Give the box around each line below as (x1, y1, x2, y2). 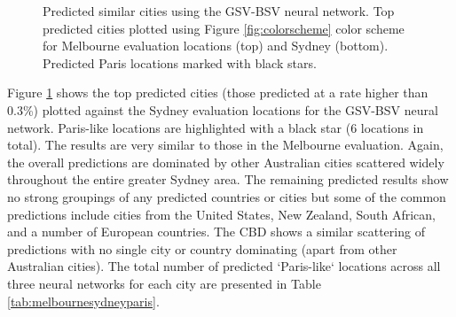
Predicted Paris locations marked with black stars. (43, 53, 317, 72)
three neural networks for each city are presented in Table (7, 274, 321, 292)
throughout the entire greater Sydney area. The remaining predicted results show (7, 170, 449, 189)
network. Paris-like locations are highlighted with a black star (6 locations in (7, 118, 424, 136)
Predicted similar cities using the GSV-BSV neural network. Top (43, 2, 395, 19)
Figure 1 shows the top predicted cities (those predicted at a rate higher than (7, 83, 428, 102)
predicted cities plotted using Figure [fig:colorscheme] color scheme (43, 19, 405, 37)
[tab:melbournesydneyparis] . (7, 291, 160, 310)
